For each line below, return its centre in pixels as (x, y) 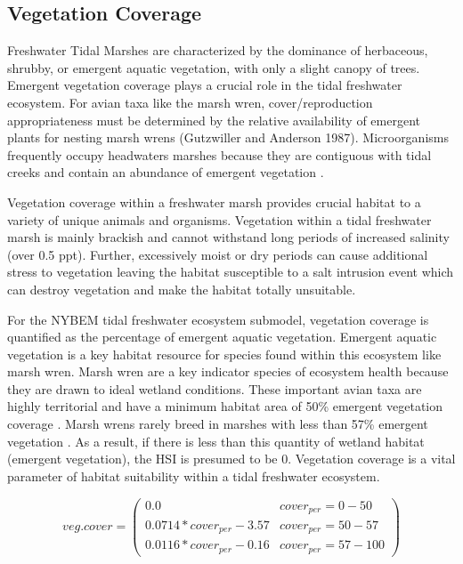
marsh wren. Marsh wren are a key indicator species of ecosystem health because (228, 371)
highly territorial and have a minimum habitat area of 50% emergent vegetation (225, 406)
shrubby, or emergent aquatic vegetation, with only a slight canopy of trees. (214, 67)
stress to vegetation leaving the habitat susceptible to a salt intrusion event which (231, 272)
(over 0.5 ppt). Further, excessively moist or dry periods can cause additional (218, 254)
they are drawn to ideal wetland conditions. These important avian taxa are (215, 388)
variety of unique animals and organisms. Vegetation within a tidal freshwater (219, 219)
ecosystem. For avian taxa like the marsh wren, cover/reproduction (190, 102)
